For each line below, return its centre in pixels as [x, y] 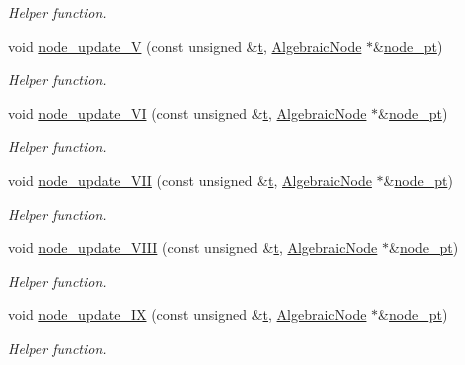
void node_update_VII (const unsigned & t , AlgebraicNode [190, 179]
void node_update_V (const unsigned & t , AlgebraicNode [185, 45]
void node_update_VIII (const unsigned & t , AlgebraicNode [193, 247]
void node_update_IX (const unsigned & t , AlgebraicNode [187, 314]
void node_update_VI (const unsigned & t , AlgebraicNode [187, 112]
